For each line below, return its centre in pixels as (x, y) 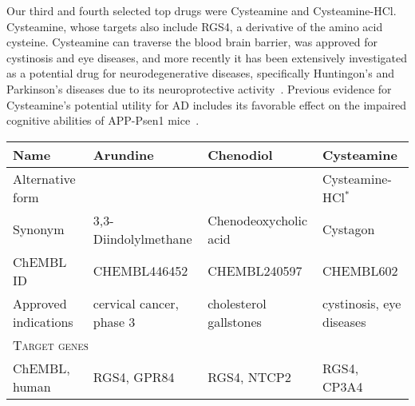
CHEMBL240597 (255, 271)
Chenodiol (240, 154)
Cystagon (348, 229)
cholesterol (237, 303)
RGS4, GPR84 (134, 377)
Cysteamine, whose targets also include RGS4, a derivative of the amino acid (195, 26)
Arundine (123, 154)
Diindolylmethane (142, 238)
